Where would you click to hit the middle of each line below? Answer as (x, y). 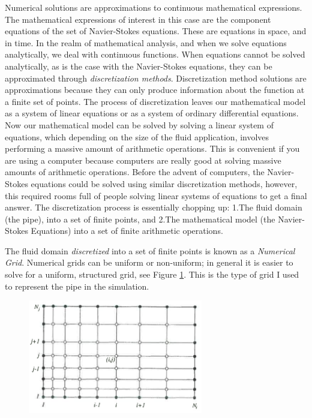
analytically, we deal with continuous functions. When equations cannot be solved (155, 54)
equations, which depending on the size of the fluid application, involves (137, 136)
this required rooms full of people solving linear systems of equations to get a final (156, 195)
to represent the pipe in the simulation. (77, 286)
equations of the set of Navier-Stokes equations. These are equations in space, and (156, 31)
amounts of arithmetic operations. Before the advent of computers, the (135, 172)
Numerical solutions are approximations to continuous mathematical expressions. (154, 7)
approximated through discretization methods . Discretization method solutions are (156, 78)
